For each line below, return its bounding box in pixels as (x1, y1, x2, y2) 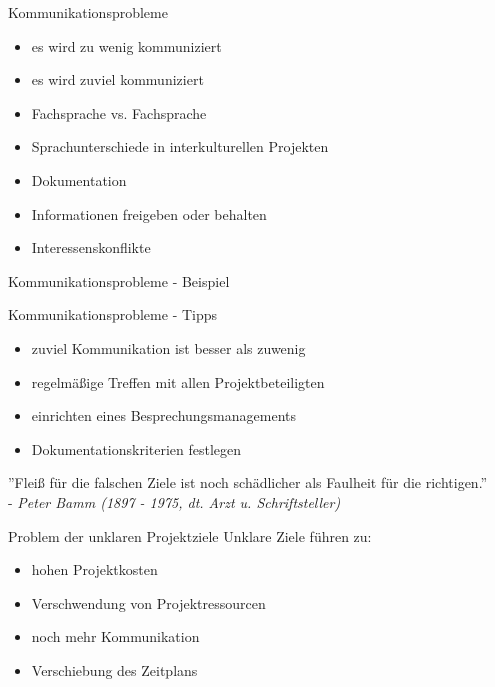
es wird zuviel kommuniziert (31, 69, 204, 90)
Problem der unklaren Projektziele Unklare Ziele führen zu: (8, 525, 372, 546)
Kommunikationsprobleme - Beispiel (8, 270, 230, 291)
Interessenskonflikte (31, 237, 151, 258)
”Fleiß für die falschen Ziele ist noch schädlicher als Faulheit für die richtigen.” (8, 472, 488, 493)
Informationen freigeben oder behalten (31, 203, 267, 224)
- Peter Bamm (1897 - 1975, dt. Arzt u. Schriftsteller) (8, 491, 341, 512)
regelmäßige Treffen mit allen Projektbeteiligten (31, 371, 325, 392)
